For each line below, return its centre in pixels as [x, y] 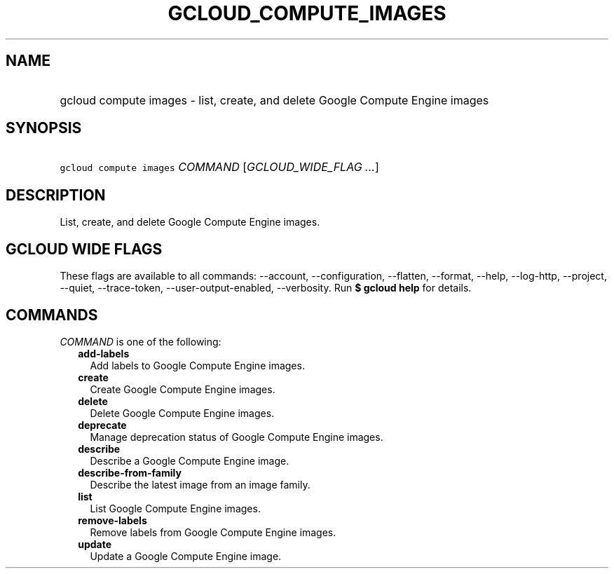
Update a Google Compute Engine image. [186, 556]
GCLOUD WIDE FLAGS [84, 249]
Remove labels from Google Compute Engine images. [213, 532]
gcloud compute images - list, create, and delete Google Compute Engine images [274, 100]
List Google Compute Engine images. [175, 508]
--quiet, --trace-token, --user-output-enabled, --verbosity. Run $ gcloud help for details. [266, 288]
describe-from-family [130, 472]
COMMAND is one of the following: [141, 341]
